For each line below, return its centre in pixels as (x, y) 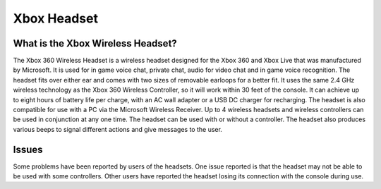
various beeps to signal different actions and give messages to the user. (117, 129)
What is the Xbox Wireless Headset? (95, 43)
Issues (28, 149)
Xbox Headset (56, 18)
